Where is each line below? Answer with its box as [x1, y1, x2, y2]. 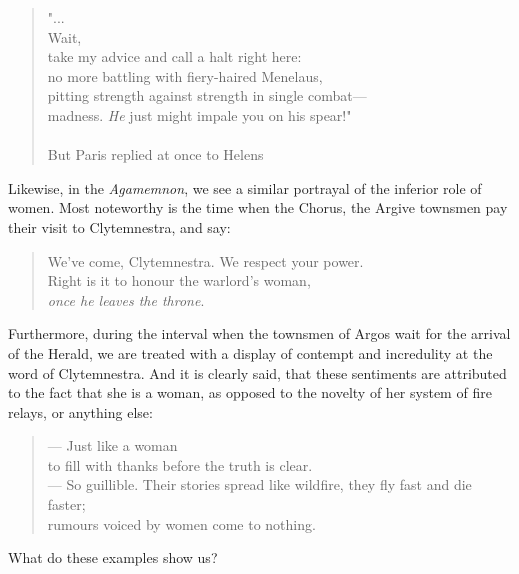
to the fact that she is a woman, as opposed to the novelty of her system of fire [8, 382, 492, 403]
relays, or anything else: [8, 401, 153, 422]
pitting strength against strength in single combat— [47, 85, 367, 106]
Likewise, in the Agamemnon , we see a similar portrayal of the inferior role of [8, 177, 482, 198]
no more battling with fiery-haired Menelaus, [47, 65, 323, 86]
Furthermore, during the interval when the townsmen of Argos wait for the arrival [8, 323, 511, 344]
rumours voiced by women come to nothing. [47, 513, 316, 534]
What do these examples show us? [8, 547, 218, 568]
